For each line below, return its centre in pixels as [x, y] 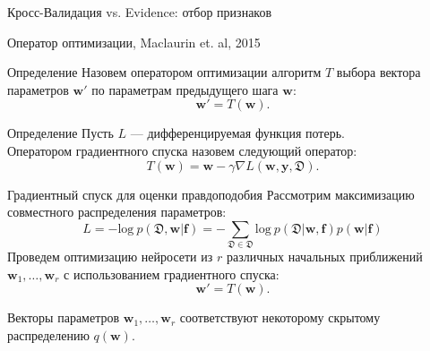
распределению [48, 334]
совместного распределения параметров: [117, 212]
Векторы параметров [64, 317]
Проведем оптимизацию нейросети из [110, 257]
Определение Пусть [60, 133]
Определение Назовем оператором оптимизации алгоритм [164, 72]
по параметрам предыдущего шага [185, 89]
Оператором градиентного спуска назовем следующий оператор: [182, 150]
